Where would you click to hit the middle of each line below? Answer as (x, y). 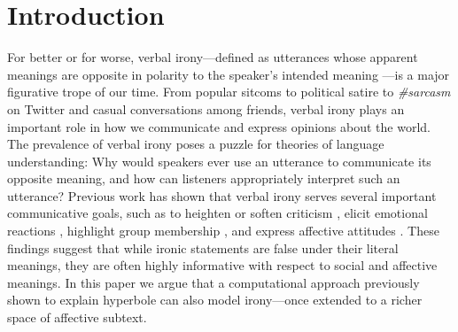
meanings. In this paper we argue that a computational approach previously (213, 282)
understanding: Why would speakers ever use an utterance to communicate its (219, 161)
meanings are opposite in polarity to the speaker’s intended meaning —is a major (229, 74)
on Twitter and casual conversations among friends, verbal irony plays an (206, 108)
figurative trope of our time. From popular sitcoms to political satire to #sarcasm (229, 92)
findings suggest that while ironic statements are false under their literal (203, 247)
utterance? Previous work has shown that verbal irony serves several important (222, 195)
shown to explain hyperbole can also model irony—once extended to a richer (215, 300)
